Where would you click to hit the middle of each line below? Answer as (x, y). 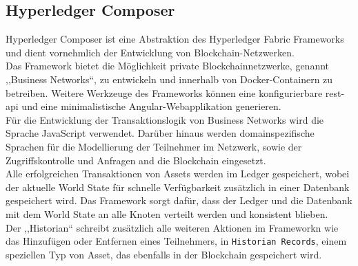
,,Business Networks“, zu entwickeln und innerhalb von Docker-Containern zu (169, 79)
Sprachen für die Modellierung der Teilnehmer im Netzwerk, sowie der (154, 146)
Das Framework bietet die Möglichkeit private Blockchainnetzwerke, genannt (168, 66)
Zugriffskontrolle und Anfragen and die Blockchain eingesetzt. (136, 160)
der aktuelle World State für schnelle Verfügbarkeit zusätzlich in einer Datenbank (178, 187)
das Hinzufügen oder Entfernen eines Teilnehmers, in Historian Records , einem (176, 241)
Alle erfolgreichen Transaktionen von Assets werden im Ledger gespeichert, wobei (178, 174)
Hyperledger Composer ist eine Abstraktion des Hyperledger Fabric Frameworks (175, 39)
